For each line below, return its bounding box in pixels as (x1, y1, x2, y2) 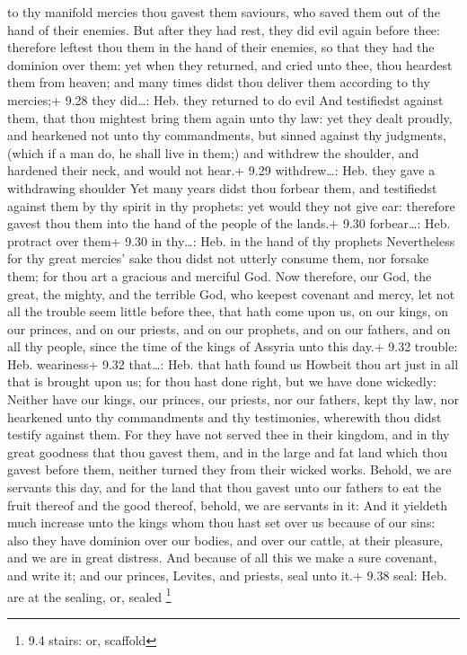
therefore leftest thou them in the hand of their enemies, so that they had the (7, 38, 435, 57)
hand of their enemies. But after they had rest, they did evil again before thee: (7, 20, 440, 39)
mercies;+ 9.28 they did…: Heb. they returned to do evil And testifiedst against (7, 90, 444, 109)
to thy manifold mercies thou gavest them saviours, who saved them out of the (7, 3, 440, 21)
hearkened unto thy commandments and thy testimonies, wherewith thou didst (7, 407, 442, 426)
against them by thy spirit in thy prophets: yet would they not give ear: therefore (7, 196, 455, 215)
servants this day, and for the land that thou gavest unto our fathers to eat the (7, 478, 442, 497)
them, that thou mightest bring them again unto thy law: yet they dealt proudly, (7, 108, 453, 127)
